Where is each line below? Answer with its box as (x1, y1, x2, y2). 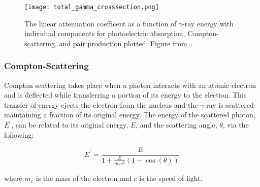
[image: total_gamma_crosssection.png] (24, 4, 159, 11)
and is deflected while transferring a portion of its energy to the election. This (4, 89, 247, 100)
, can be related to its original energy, (11, 119, 128, 130)
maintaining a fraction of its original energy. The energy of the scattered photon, (4, 109, 255, 120)
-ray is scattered (204, 99, 254, 110)
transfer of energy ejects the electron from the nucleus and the (4, 99, 198, 110)
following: (4, 129, 34, 140)
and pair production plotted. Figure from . (59, 38, 193, 48)
